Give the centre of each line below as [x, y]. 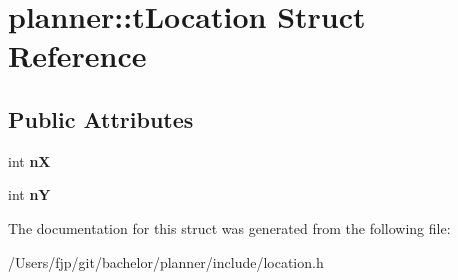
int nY [29, 194]
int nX [29, 160]
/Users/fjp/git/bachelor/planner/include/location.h [166, 261]
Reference [77, 55]
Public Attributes [101, 118]
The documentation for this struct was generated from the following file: [229, 227]
